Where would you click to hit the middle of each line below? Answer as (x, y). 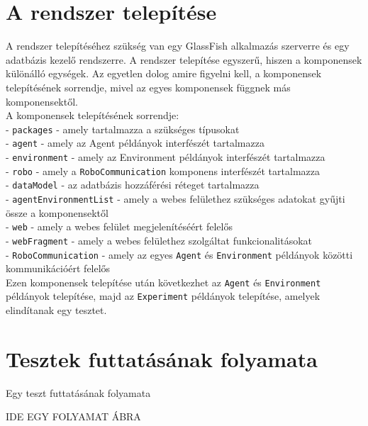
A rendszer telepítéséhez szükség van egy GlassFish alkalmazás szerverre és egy (178, 46)
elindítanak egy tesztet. (56, 310)
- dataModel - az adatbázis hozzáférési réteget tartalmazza (133, 185)
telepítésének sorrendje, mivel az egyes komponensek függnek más (148, 87)
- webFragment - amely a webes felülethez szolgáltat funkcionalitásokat (159, 240)
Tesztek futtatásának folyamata (162, 358)
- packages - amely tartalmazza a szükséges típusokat (123, 129)
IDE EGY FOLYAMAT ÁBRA (73, 416)
